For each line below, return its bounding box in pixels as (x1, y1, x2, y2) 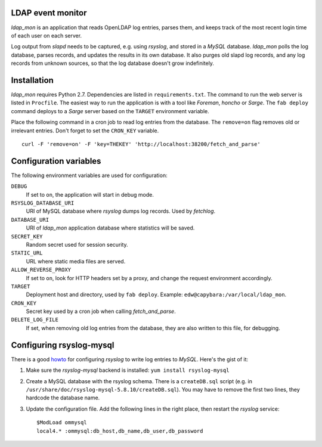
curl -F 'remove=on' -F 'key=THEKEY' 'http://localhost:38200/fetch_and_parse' (21, 141, 261, 147)
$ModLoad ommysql (36, 419, 87, 426)
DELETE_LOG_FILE (11, 316, 59, 323)
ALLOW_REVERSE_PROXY (11, 266, 72, 274)
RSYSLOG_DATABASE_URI (11, 200, 75, 207)
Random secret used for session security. (26, 241, 128, 248)
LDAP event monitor (11, 8, 87, 18)
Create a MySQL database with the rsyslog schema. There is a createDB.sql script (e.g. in (26, 377, 253, 384)
